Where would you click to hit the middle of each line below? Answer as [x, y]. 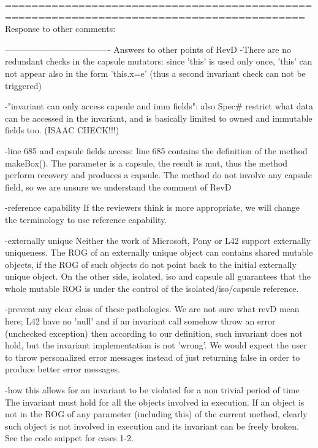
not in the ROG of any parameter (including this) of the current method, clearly [156, 414]
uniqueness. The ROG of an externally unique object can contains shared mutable [159, 252]
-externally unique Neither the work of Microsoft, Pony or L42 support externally [158, 240]
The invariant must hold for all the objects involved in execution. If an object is [155, 402]
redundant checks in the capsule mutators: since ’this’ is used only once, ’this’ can [159, 61]
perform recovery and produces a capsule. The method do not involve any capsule [158, 175]
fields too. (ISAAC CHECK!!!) [62, 130]
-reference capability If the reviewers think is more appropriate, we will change [153, 207]
